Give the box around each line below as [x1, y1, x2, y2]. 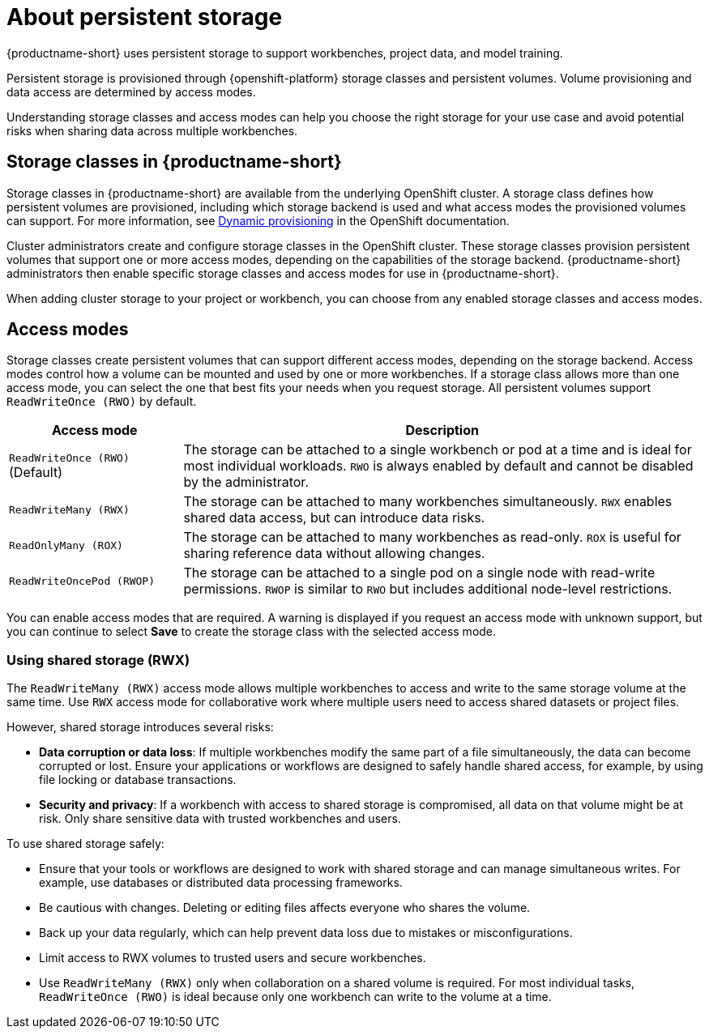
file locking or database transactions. [39, 773, 237, 787]
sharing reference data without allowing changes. [183, 545, 485, 562]
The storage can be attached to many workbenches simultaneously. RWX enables [183, 493, 673, 510]
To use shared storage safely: [6, 837, 164, 851]
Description [405, 422, 479, 439]
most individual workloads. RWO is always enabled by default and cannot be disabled [183, 458, 694, 475]
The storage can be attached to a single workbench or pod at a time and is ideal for [183, 441, 692, 458]
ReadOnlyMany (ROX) [9, 539, 123, 552]
